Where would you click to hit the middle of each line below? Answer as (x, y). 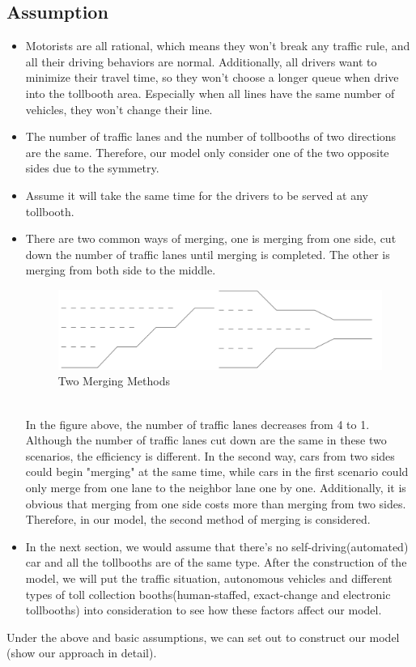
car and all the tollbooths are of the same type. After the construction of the (216, 562)
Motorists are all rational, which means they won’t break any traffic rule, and (218, 46)
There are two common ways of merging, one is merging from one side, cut (211, 238)
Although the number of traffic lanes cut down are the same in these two (206, 440)
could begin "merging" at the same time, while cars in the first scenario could (217, 472)
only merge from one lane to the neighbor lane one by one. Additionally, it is (216, 487)
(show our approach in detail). (82, 653)
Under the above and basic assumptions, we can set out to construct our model (203, 637)
